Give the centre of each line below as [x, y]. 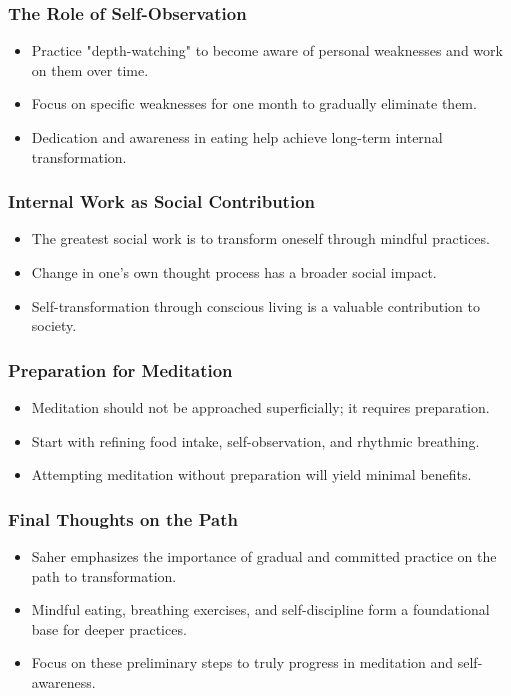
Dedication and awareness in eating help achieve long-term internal [237, 137]
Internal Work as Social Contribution [162, 201]
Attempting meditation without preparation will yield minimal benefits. [251, 474]
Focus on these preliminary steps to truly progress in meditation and [242, 662]
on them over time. [90, 69]
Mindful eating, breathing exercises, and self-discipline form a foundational [260, 609]
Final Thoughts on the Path [123, 518]
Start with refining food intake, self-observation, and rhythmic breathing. [255, 440]
